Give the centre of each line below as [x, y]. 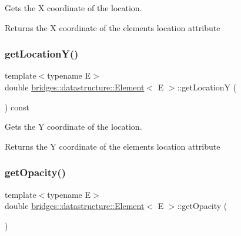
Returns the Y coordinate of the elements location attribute [113, 146]
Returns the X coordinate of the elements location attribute [113, 27]
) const [17, 107]
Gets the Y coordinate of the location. [73, 127]
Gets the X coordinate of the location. [73, 8]
